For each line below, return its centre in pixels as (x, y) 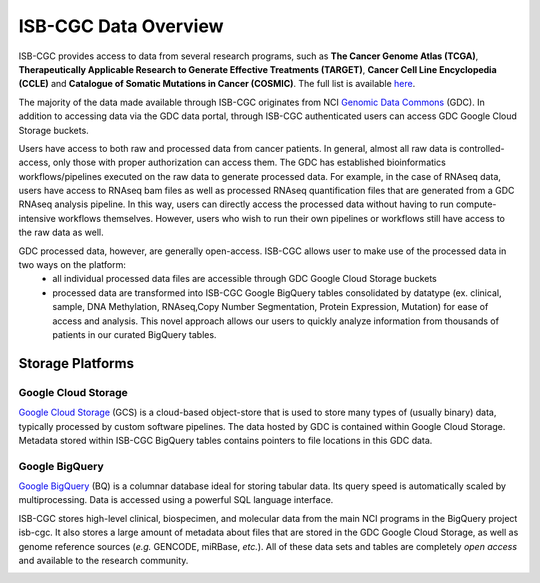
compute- (476, 204)
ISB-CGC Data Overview (121, 26)
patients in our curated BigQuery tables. (134, 334)
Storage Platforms (76, 363)
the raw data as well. (61, 232)
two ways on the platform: (72, 265)
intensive (37, 218)
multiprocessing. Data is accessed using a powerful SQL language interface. (176, 500)
